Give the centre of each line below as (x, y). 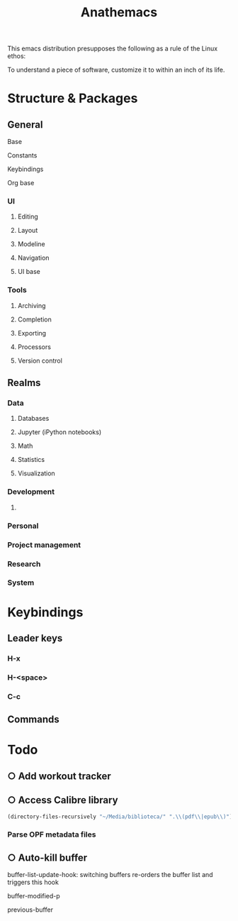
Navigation (33, 258)
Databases (33, 419)
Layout (28, 231)
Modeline (31, 244)
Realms (24, 383)
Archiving (32, 305)
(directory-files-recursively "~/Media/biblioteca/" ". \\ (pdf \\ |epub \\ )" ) (120, 817)
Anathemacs (119, 12)
